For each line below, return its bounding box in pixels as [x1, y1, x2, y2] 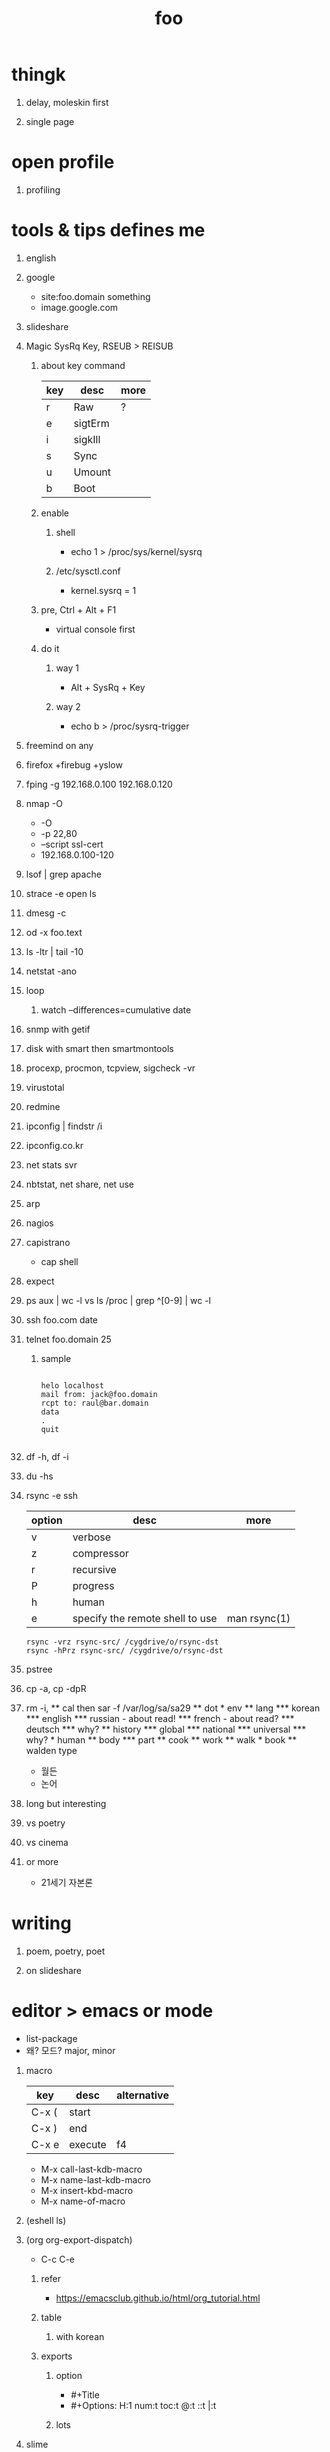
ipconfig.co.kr [25, 1139, 84, 1151]
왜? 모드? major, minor [25, 2044, 116, 2056]
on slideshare [25, 1964, 83, 1976]
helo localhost [40, 1380, 104, 1391]
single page [25, 115, 75, 127]
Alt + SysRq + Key [70, 681, 146, 693]
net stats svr [25, 1158, 78, 1171]
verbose [72, 1530, 112, 1544]
